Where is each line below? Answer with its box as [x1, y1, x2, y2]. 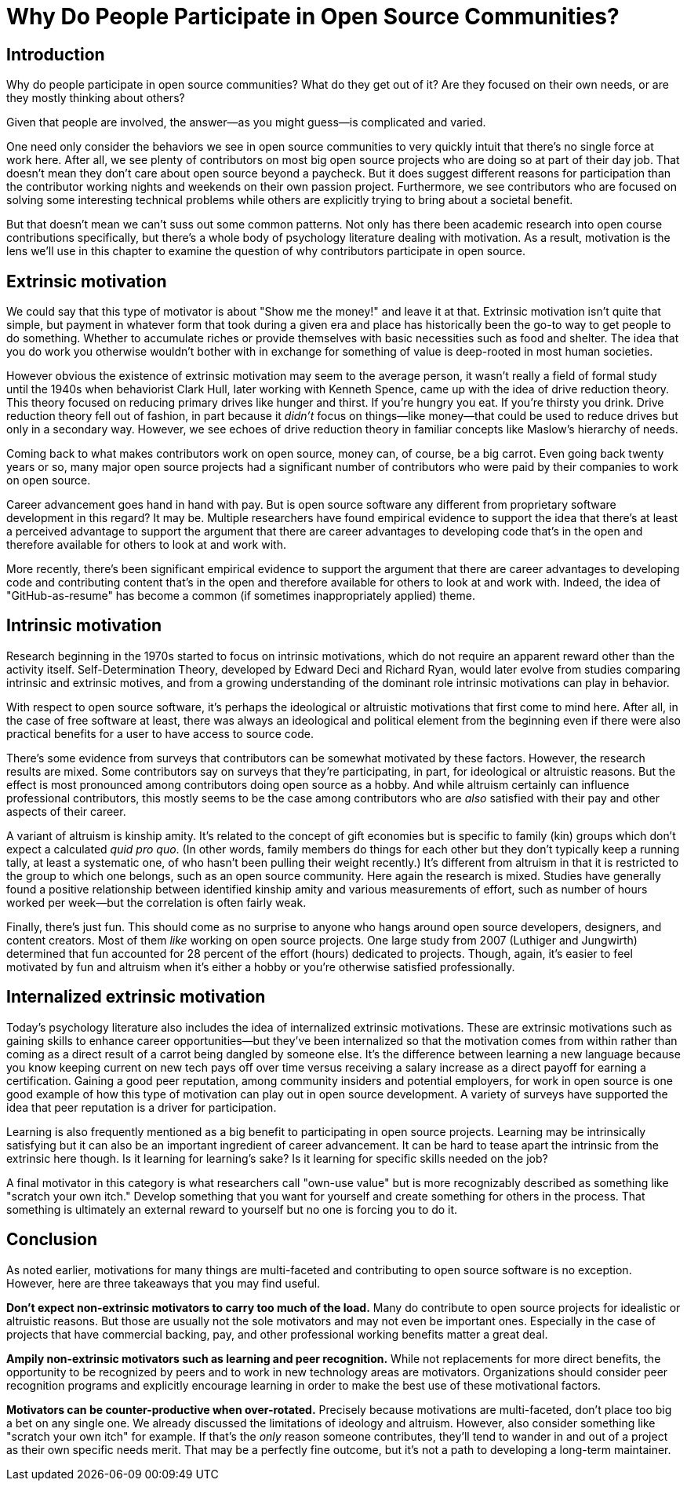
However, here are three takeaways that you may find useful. [6, 1276, 321, 1290]
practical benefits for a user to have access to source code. [6, 726, 314, 740]
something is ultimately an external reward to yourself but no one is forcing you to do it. [6, 1202, 458, 1216]
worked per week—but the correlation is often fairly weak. [6, 895, 307, 909]
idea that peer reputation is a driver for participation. [6, 1100, 277, 1114]
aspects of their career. [6, 804, 126, 818]
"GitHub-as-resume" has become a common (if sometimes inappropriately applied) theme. [6, 589, 475, 603]
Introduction [6, 44, 105, 64]
